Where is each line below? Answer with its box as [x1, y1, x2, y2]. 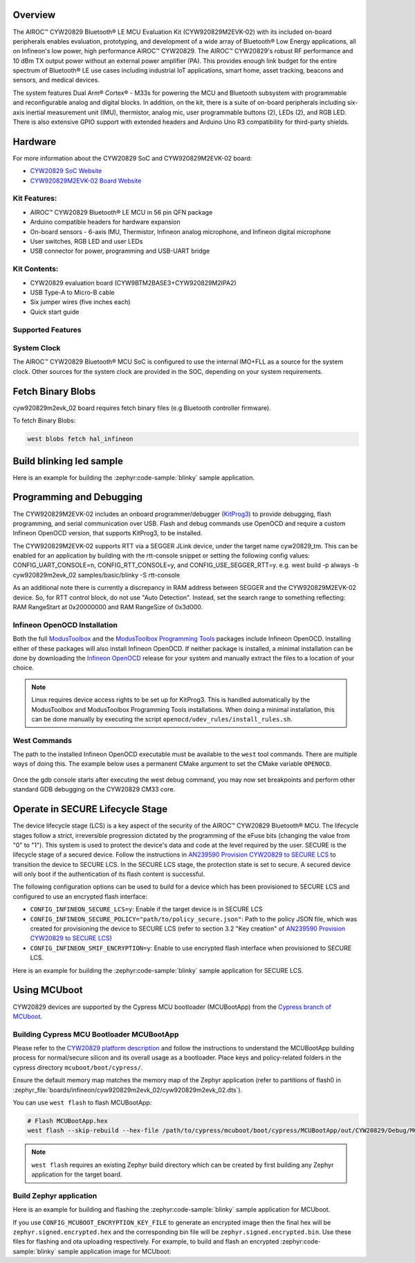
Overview [12, 9, 56, 21]
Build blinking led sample [12, 455, 124, 467]
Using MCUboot [12, 984, 83, 996]
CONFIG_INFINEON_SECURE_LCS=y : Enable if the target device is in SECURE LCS [30, 905, 263, 913]
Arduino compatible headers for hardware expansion [30, 218, 181, 226]
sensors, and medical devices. [12, 76, 100, 84]
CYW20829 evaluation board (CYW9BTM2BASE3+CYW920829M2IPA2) [30, 278, 237, 287]
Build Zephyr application [12, 1191, 98, 1201]
